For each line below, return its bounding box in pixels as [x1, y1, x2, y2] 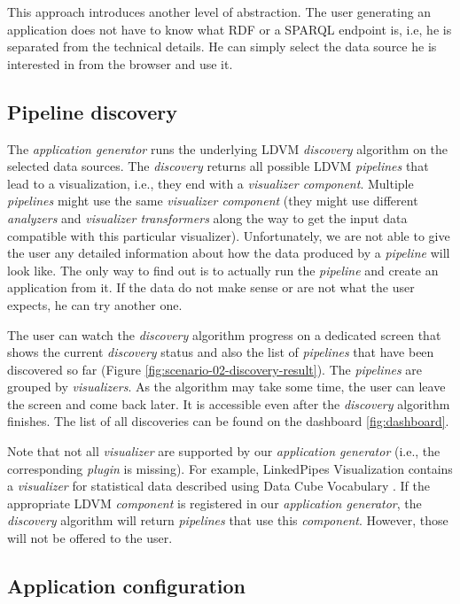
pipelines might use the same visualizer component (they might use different [7, 191, 418, 210]
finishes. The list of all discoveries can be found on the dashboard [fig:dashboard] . [7, 412, 449, 430]
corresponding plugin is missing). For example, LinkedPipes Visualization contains [7, 459, 453, 477]
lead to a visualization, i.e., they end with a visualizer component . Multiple [7, 174, 414, 192]
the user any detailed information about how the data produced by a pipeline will [7, 244, 450, 262]
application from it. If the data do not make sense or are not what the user [7, 278, 415, 297]
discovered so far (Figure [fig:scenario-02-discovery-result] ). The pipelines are [7, 360, 423, 378]
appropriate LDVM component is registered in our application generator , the [7, 493, 422, 512]
